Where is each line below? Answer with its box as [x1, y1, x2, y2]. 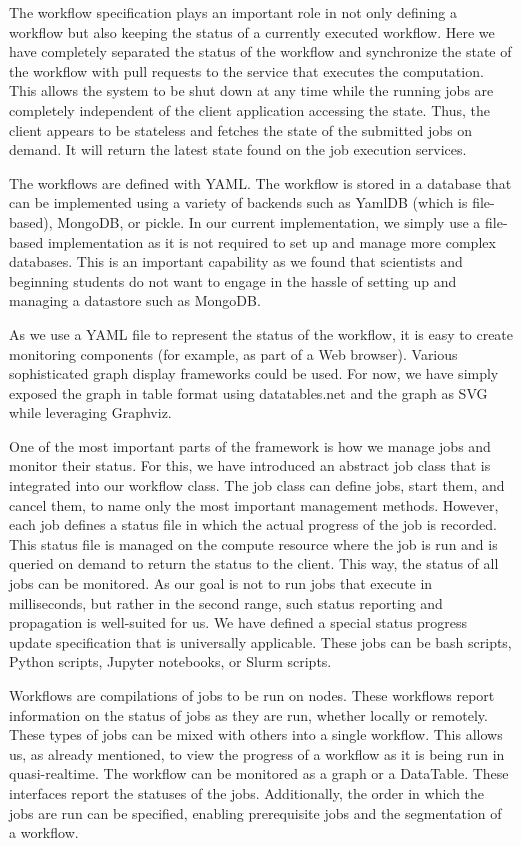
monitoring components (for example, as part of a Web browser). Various [9, 343, 458, 364]
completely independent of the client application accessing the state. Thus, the [9, 99, 490, 120]
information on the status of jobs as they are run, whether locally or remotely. [9, 704, 488, 725]
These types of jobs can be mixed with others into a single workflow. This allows [9, 724, 503, 745]
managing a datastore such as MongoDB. [9, 290, 261, 311]
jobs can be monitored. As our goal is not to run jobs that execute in [9, 573, 433, 594]
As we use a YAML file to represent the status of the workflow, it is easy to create [9, 323, 514, 344]
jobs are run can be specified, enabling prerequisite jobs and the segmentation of [9, 802, 502, 823]
